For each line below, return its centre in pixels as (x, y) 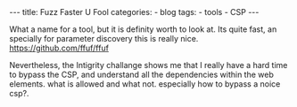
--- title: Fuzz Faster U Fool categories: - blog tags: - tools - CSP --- (134, 12)
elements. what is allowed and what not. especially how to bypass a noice (145, 84)
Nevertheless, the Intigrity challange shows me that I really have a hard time (148, 65)
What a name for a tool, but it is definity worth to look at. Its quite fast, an (143, 29)
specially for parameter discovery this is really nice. (104, 38)
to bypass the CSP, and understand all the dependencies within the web (141, 74)
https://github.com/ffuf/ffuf (59, 48)
